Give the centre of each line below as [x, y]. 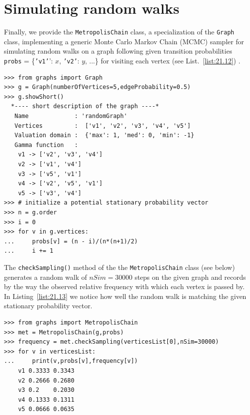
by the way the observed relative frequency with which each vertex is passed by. [124, 286]
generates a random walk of [46, 277]
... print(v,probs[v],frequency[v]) [71, 361]
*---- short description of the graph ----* [85, 106]
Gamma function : [46, 145]
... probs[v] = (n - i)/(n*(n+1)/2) [71, 241]
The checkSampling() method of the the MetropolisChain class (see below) [120, 267]
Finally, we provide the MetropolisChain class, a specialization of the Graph [119, 32]
